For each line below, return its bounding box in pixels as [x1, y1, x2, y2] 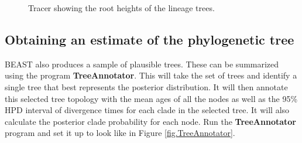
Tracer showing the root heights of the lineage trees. [28, 2, 215, 13]
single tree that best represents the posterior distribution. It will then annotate [5, 80, 288, 93]
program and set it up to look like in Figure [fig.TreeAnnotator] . [5, 127, 235, 139]
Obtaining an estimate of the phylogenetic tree [5, 30, 294, 48]
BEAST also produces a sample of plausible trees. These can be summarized [5, 57, 279, 70]
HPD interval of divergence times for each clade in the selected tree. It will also [5, 104, 290, 116]
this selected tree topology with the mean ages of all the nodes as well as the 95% [5, 92, 298, 104]
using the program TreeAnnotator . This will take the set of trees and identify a [5, 69, 297, 81]
